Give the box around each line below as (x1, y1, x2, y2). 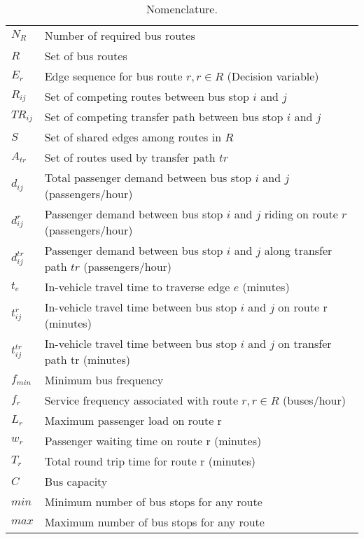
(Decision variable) (227, 68, 319, 84)
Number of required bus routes (44, 27, 195, 43)
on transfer (278, 335, 332, 351)
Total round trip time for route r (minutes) (44, 453, 255, 469)
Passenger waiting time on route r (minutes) (44, 433, 262, 449)
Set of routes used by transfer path (44, 149, 216, 165)
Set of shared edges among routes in (44, 129, 222, 145)
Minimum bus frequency (44, 372, 164, 388)
